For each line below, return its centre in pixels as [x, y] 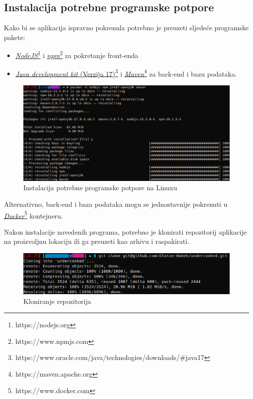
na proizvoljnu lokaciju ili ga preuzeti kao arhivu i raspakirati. [97, 241]
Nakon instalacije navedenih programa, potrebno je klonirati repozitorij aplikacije [125, 231]
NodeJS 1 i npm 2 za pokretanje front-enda [77, 55]
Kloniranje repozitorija [57, 301]
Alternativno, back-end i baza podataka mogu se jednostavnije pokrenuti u [116, 204]
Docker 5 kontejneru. [34, 215]
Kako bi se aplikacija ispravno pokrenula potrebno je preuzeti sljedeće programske [126, 28]
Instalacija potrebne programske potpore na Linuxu [100, 188]
